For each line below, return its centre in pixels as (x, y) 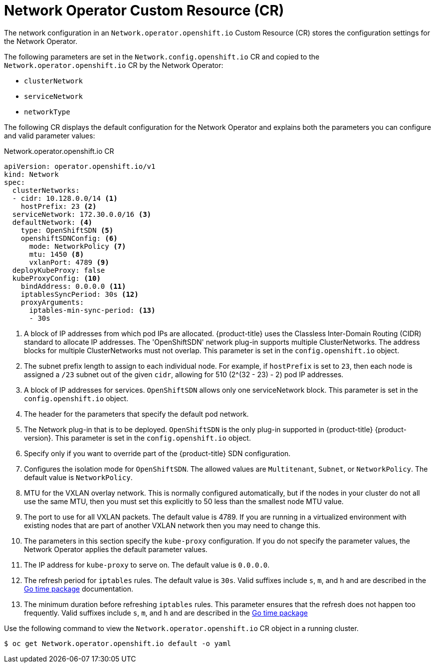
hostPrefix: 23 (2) (59, 206)
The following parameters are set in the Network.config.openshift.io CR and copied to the (162, 56)
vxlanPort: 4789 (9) (69, 262)
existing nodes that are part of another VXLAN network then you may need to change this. (172, 525)
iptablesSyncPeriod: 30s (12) (80, 294)
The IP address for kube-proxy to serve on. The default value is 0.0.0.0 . (147, 565)
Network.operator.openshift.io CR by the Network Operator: (114, 65)
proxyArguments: (52, 302)
